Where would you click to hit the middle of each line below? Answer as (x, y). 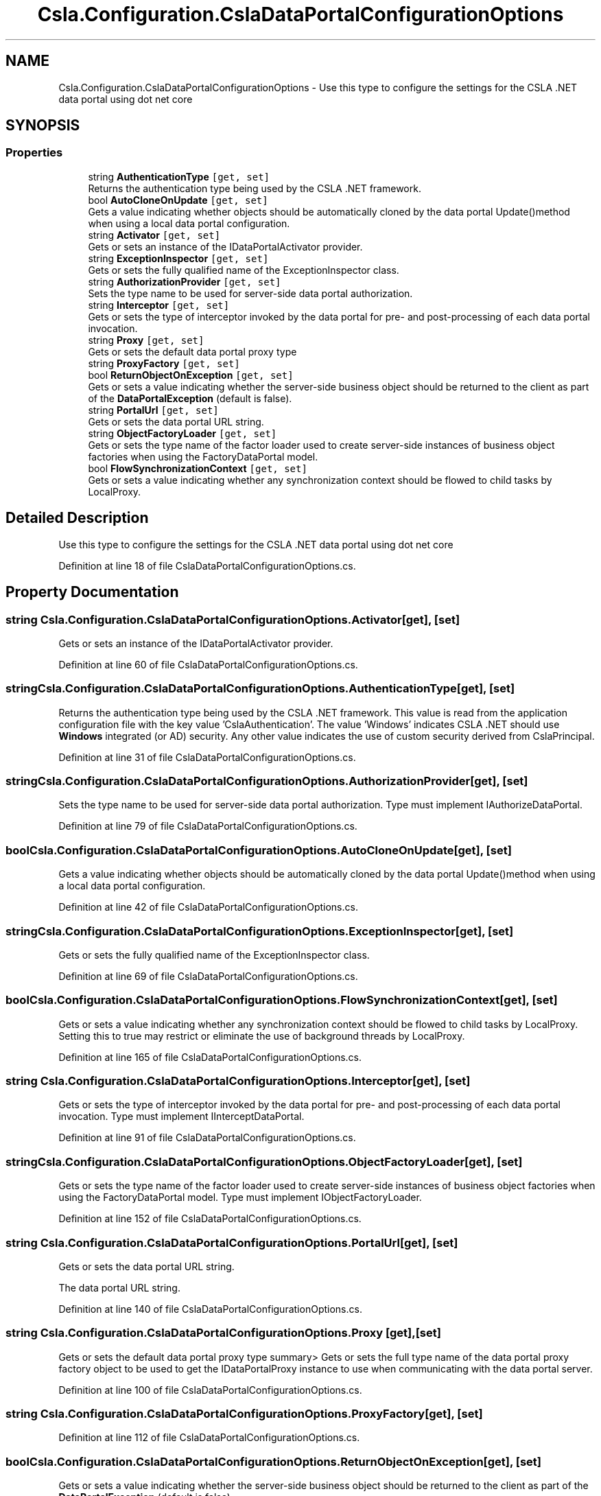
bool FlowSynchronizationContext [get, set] (198, 468)
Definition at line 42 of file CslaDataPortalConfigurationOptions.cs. (208, 907)
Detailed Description (77, 518)
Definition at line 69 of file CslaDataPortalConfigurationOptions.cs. (208, 976)
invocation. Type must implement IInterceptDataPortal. (181, 1117)
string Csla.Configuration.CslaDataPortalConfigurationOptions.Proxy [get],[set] (223, 1333)
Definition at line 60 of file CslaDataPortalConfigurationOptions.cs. (208, 664)
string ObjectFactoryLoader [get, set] (182, 433)
